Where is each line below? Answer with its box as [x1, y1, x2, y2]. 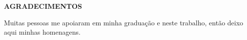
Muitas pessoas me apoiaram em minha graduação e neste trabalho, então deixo [4, 17, 244, 27]
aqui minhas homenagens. [4, 27, 81, 37]
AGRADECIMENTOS [4, 1, 82, 11]
